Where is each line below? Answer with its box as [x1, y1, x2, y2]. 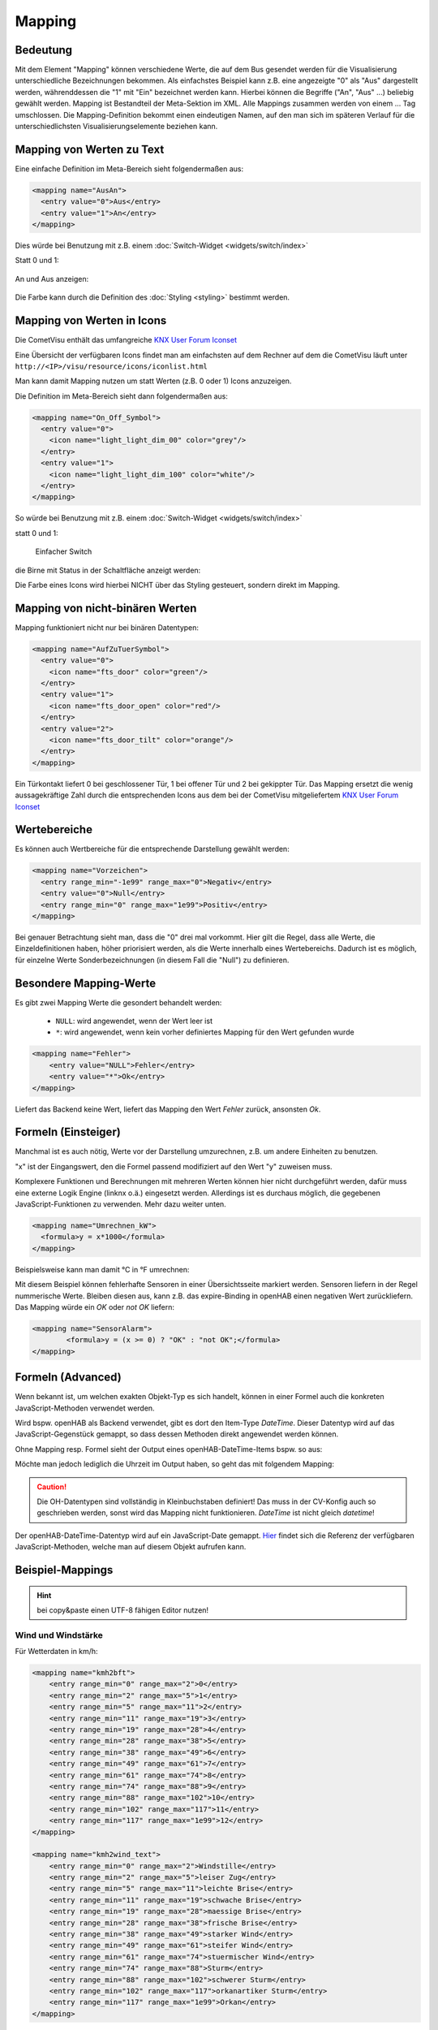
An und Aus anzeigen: [15, 274, 89, 283]
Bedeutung [15, 43, 73, 57]
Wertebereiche [15, 823, 93, 836]
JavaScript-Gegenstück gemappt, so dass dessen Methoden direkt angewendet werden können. [15, 1429, 339, 1439]
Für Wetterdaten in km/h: [15, 1647, 98, 1656]
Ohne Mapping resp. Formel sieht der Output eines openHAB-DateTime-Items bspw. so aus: [15, 1444, 323, 1453]
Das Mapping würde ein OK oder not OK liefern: [15, 1302, 174, 1311]
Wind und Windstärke [15, 1629, 103, 1640]
